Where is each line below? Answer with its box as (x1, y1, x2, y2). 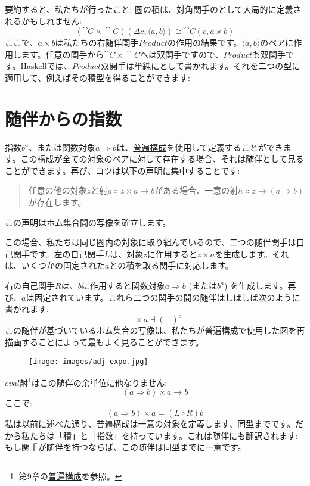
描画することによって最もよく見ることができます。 (5, 335, 204, 348)
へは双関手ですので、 (140, 48, 224, 60)
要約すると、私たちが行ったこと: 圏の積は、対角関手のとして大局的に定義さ (5, 3, 302, 15)
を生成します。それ (215, 247, 289, 260)
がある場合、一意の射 (154, 184, 238, 197)
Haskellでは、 (20, 60, 72, 72)
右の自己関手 (5, 279, 55, 292)
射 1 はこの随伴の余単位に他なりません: (19, 375, 168, 388)
